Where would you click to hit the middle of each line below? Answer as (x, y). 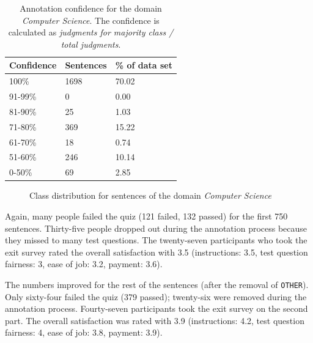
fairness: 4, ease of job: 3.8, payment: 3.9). (84, 332)
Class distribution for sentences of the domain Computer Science (150, 195)
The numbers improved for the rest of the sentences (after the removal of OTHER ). (157, 284)
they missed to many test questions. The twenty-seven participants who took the (156, 240)
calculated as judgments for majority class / (91, 32)
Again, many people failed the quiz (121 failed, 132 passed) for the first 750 (146, 216)
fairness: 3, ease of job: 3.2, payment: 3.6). (84, 264)
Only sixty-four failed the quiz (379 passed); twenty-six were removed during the (156, 296)
